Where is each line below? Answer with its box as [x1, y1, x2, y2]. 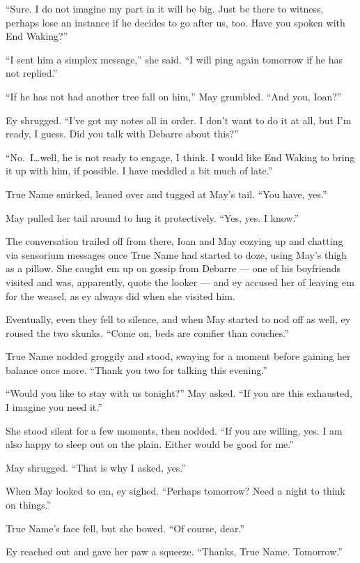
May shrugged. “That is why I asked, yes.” [6, 460, 186, 474]
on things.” [6, 497, 52, 512]
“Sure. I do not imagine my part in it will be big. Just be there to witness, [6, 1, 324, 15]
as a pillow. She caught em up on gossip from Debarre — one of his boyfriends [6, 261, 341, 276]
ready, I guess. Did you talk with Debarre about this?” [6, 126, 239, 141]
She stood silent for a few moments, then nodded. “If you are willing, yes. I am [6, 423, 343, 437]
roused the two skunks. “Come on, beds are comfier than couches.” [6, 325, 289, 340]
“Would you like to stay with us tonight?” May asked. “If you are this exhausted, [6, 386, 352, 400]
